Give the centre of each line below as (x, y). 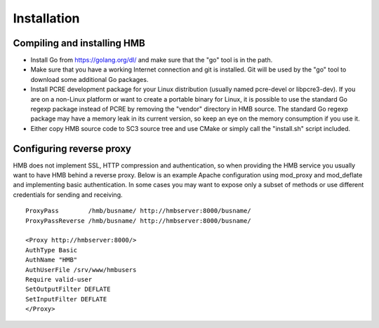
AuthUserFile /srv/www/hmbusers (81, 269)
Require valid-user (59, 279)
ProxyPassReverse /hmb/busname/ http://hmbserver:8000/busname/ (139, 220)
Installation (46, 18)
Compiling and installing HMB (79, 43)
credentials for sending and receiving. (68, 194)
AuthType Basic (52, 250)
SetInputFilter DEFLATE (66, 299)
